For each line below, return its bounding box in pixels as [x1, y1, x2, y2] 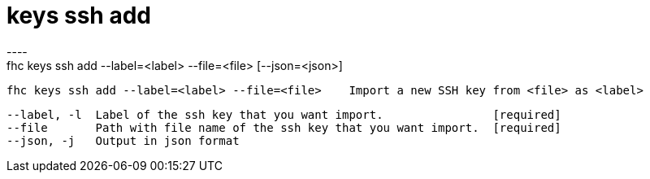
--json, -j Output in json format [6, 133, 240, 147]
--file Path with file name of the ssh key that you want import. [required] [6, 120, 561, 134]
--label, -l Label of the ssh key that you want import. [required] [6, 107, 561, 121]
